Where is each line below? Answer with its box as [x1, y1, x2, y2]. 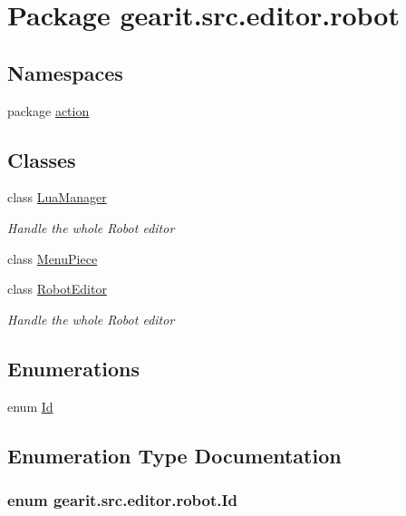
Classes [7, 145, 76, 173]
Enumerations [7, 354, 140, 382]
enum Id [7, 396, 53, 415]
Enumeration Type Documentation [7, 441, 342, 469]
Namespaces [7, 58, 123, 86]
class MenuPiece [7, 248, 98, 268]
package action [7, 101, 90, 120]
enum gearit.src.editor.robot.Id [7, 488, 238, 511]
